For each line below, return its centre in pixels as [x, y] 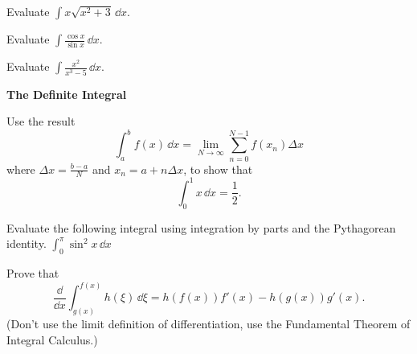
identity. [27, 243]
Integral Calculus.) [52, 339]
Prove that [33, 273]
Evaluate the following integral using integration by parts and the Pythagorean [201, 227]
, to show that [218, 169]
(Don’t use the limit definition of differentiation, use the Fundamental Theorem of [208, 324]
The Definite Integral [67, 94]
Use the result [41, 121]
